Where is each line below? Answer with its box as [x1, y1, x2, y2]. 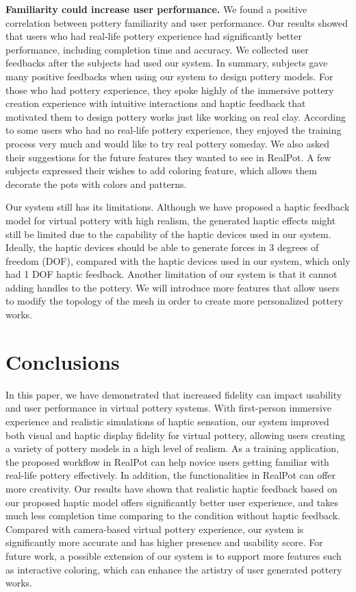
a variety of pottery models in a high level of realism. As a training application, [5, 441, 339, 455]
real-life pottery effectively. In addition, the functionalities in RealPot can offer [5, 468, 336, 482]
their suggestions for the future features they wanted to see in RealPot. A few [5, 150, 331, 164]
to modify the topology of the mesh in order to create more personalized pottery [5, 294, 344, 308]
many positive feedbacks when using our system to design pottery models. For [5, 69, 333, 83]
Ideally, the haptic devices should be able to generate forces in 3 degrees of [5, 240, 319, 254]
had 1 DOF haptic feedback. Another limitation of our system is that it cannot [5, 267, 338, 281]
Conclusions [5, 347, 120, 375]
